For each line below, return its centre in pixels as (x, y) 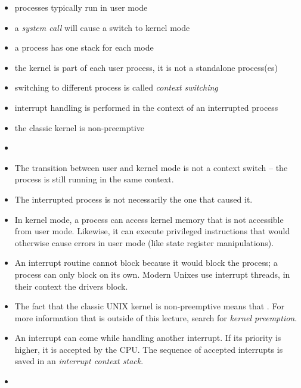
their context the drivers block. (71, 286)
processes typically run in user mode (81, 7)
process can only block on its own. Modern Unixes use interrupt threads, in (152, 274)
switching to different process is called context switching (116, 87)
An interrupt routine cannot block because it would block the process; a (146, 263)
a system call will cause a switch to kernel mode (102, 27)
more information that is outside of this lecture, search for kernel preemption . (156, 317)
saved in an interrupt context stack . (79, 361)
